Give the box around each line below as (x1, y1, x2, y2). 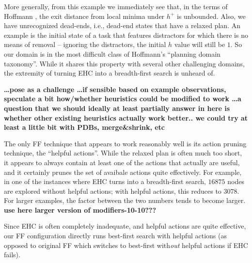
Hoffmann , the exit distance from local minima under (4, 11, 165, 21)
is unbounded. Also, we (176, 11, 246, 21)
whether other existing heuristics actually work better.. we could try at (4, 112, 248, 123)
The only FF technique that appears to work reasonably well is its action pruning (4, 138, 247, 148)
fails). (4, 249, 20, 260)
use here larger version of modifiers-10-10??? (4, 204, 157, 215)
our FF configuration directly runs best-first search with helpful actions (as (4, 231, 227, 241)
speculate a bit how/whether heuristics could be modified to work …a (4, 93, 241, 104)
